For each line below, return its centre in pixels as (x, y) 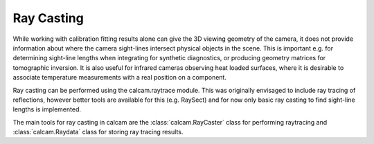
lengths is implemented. (47, 109)
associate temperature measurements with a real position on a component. (119, 78)
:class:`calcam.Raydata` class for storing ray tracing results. (98, 132)
